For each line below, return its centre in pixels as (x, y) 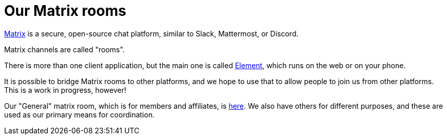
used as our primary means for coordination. (80, 114)
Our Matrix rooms (65, 11)
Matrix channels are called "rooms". (64, 49)
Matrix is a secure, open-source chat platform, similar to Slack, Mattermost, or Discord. (151, 33)
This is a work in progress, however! (65, 90)
